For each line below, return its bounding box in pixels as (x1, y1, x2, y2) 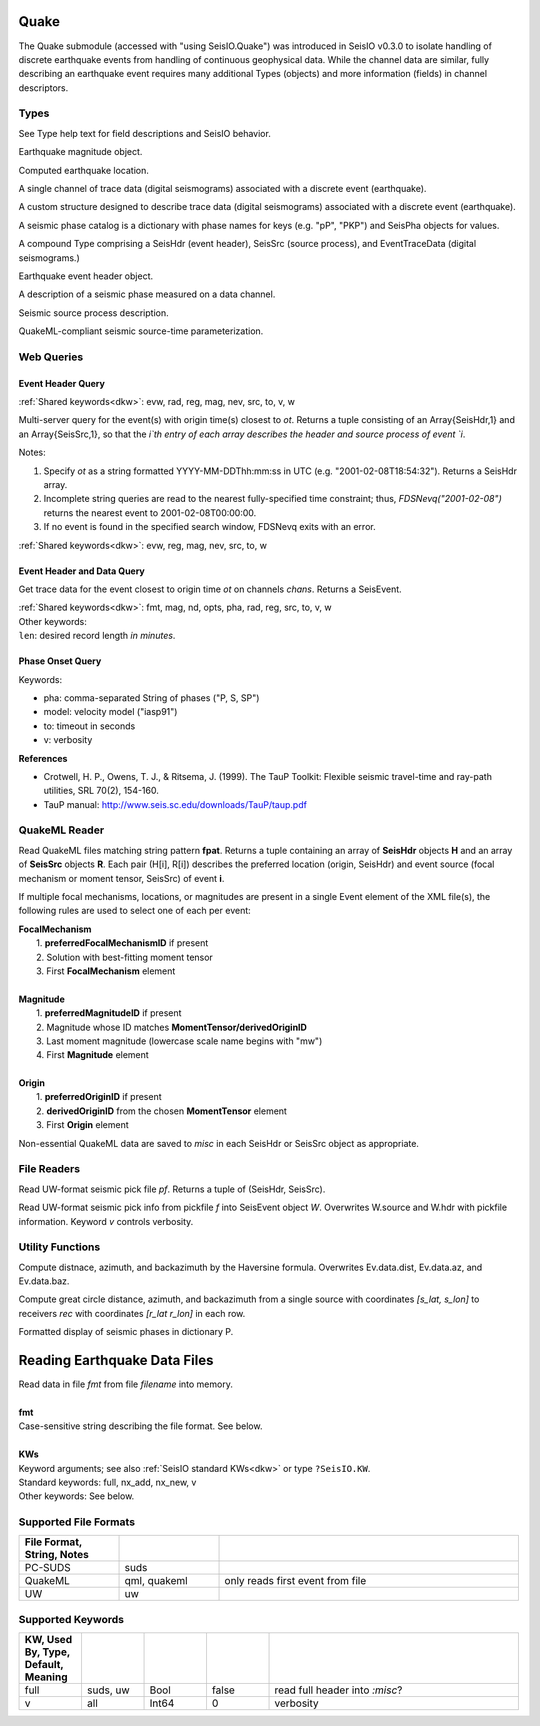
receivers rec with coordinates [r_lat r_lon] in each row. (18, 1307, 246, 1319)
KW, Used (24, 1633, 73, 1647)
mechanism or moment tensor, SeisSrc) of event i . (18, 872, 225, 884)
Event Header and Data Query (18, 565, 145, 577)
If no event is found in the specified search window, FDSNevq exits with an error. (43, 521, 376, 533)
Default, (24, 1658, 64, 1672)
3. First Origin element (36, 1119, 129, 1131)
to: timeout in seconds (43, 720, 136, 732)
